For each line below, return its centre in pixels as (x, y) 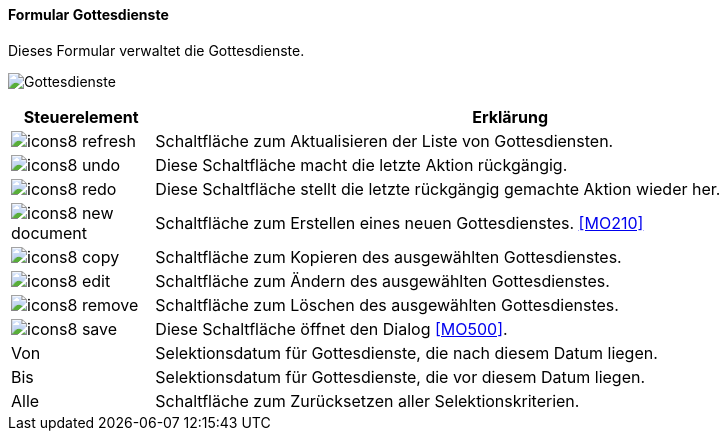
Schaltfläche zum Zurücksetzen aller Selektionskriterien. (367, 400)
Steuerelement (81, 116)
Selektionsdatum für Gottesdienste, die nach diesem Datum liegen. (406, 352)
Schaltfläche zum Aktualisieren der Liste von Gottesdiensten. (384, 140)
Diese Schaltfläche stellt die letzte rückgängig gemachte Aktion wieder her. (438, 188)
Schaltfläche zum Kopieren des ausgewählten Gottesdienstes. (388, 256)
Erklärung (510, 116)
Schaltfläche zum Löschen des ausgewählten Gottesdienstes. (387, 304)
